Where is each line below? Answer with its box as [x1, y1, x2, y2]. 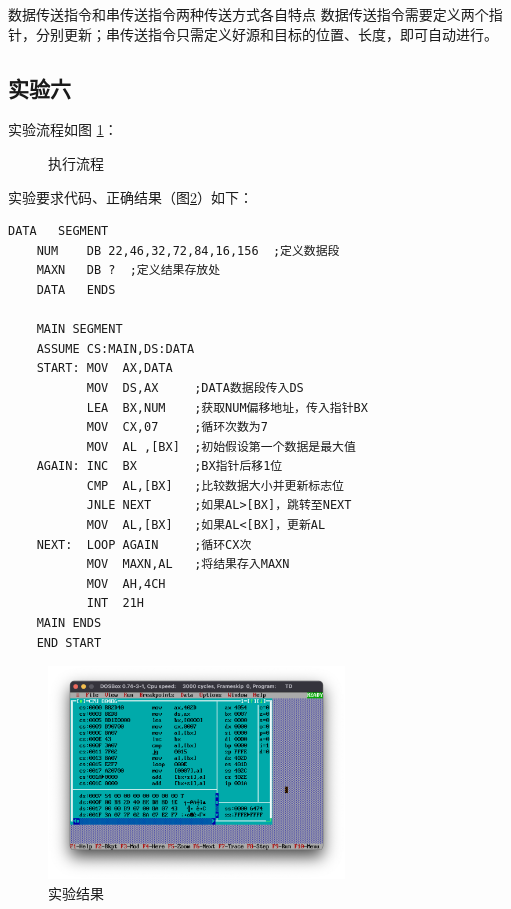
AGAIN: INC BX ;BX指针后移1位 [36, 459, 283, 474]
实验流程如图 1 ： [8, 119, 118, 140]
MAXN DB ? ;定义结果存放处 [36, 263, 221, 278]
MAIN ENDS [36, 616, 102, 631]
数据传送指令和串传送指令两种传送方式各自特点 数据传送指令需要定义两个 [8, 4, 489, 24]
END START [36, 635, 102, 650]
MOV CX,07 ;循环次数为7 [86, 420, 268, 435]
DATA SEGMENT [8, 224, 109, 239]
